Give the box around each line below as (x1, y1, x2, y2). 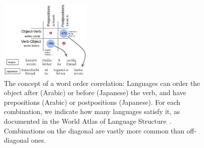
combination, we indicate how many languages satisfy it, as (4, 106, 180, 116)
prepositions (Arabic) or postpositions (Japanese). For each (4, 97, 181, 107)
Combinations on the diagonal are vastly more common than (4, 125, 185, 135)
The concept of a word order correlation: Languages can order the (4, 78, 200, 88)
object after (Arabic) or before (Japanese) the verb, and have (4, 87, 186, 98)
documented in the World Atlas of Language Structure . (4, 116, 172, 126)
